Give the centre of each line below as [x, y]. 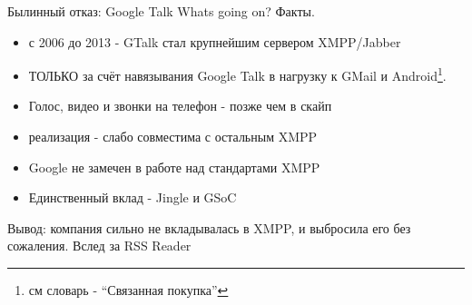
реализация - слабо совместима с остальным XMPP [173, 137]
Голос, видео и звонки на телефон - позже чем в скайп [180, 106]
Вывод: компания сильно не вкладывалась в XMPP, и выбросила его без [209, 227]
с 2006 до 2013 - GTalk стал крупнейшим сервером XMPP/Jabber [215, 41]
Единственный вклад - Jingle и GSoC [133, 197]
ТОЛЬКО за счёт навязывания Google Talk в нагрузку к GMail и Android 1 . [237, 74]
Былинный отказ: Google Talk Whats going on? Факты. [161, 11]
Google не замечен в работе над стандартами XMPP [174, 167]
